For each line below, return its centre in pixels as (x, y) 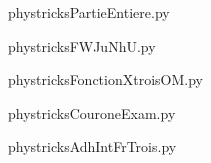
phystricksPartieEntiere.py (89, 12)
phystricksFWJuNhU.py (82, 45)
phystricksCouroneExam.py (92, 112)
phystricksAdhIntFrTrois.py (92, 146)
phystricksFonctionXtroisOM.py (105, 79)
